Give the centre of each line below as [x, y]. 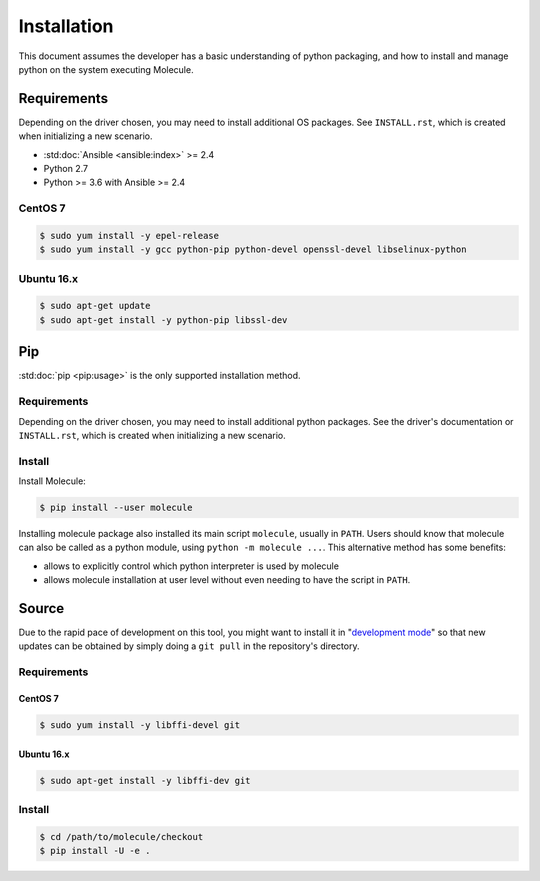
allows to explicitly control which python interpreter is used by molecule [191, 566]
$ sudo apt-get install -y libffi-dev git [145, 780]
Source [41, 608]
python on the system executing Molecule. [106, 69]
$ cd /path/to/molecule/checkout [121, 836]
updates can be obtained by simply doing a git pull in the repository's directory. [189, 646]
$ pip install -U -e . [95, 851]
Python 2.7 [66, 169]
